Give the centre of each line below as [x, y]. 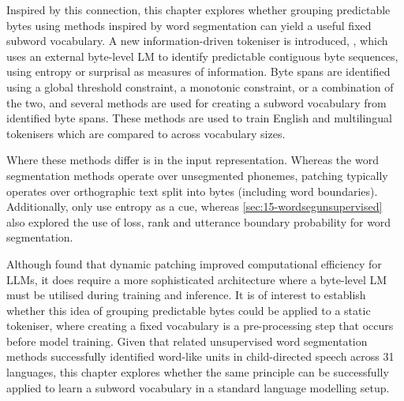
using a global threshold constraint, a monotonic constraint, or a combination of [200, 86]
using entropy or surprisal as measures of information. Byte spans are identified [198, 71]
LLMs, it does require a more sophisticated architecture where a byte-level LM [197, 279]
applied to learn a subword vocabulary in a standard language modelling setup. [198, 387]
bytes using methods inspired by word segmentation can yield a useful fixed [189, 25]
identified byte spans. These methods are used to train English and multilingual [199, 118]
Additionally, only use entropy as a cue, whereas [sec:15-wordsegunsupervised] [195, 206]
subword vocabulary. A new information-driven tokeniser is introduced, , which [197, 41]
